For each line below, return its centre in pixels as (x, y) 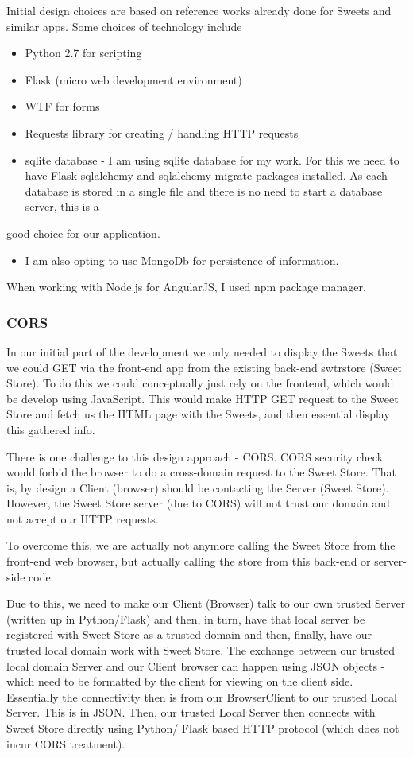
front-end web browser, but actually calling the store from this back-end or (189, 561)
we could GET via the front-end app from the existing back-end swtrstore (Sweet (205, 367)
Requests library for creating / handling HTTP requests (162, 132)
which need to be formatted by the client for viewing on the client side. (180, 681)
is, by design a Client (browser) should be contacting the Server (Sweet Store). (198, 487)
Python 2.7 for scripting (83, 53)
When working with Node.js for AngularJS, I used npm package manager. (186, 287)
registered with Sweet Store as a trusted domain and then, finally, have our (189, 634)
